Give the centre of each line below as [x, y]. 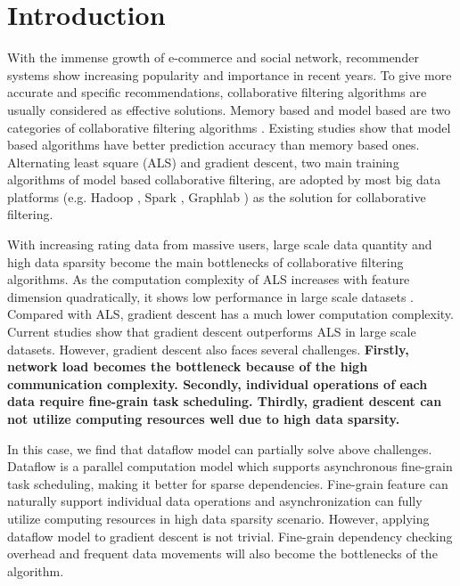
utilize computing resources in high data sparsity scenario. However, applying [218, 518]
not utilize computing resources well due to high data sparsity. [204, 419]
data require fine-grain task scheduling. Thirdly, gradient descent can [225, 401]
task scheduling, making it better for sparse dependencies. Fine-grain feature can [228, 483]
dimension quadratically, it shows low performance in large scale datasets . [211, 296]
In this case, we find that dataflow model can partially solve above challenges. [220, 448]
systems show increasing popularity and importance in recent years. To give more [230, 74]
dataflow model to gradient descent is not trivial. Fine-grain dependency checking [230, 536]
